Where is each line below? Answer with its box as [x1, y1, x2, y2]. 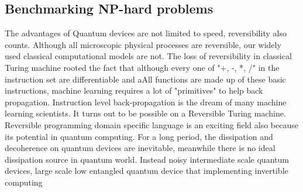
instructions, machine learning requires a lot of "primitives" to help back [5, 84, 263, 97]
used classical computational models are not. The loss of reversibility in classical [5, 50, 292, 62]
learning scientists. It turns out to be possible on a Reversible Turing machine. [5, 107, 286, 119]
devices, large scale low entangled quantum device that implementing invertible [5, 164, 288, 177]
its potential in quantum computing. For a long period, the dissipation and [5, 130, 273, 142]
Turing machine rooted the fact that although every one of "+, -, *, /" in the [5, 61, 280, 73]
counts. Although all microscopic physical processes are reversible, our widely [5, 38, 281, 50]
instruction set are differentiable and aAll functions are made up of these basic [5, 73, 286, 85]
